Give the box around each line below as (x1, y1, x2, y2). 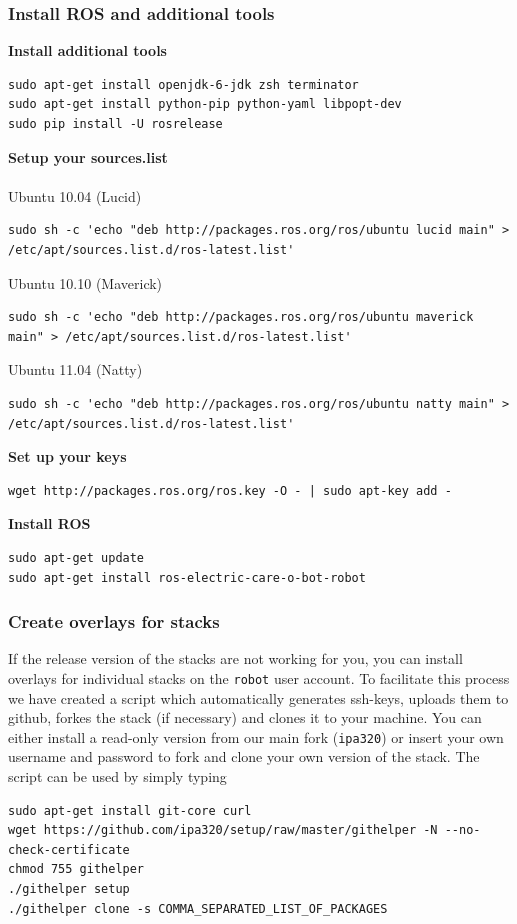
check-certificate (8, 842, 130, 857)
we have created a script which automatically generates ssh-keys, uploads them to (8, 687, 509, 708)
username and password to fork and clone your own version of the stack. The (8, 746, 480, 767)
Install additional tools (8, 40, 167, 61)
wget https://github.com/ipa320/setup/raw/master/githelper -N (8, 823, 438, 838)
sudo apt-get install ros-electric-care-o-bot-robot (8, 570, 366, 585)
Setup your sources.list (8, 146, 168, 167)
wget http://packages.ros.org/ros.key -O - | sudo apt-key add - (8, 483, 452, 498)
